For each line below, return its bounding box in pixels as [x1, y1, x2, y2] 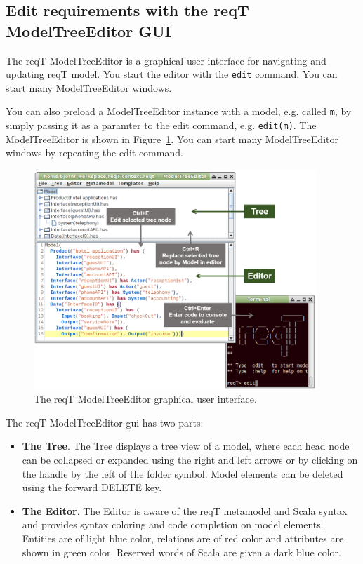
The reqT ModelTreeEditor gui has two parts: [6, 415, 204, 429]
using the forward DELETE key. [22, 480, 162, 495]
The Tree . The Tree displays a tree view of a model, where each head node [22, 438, 350, 453]
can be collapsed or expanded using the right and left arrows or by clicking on [22, 452, 358, 467]
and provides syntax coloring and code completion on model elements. [22, 517, 324, 532]
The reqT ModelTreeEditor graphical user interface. [34, 391, 257, 406]
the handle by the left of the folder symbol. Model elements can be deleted [22, 466, 343, 481]
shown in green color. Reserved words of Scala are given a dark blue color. [22, 544, 341, 559]
